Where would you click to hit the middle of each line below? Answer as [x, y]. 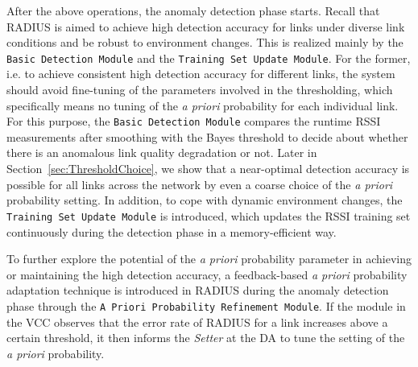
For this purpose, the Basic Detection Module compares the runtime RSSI [194, 121]
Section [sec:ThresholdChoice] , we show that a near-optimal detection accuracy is [208, 169]
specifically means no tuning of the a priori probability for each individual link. [203, 105]
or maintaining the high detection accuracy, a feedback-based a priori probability [207, 274]
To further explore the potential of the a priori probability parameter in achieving [209, 259]
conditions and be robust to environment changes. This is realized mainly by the [205, 42]
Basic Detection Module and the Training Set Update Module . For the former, [209, 58]
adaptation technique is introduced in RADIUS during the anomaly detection [198, 290]
